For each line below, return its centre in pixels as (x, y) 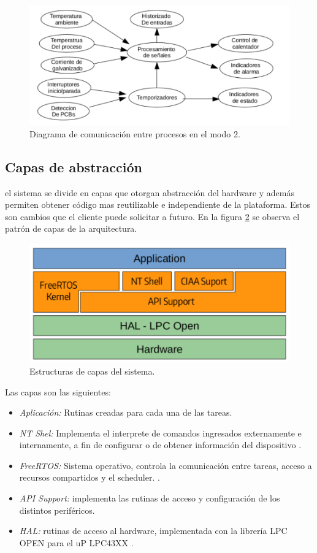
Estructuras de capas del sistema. (92, 371)
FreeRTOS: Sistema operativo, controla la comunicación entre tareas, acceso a (166, 465)
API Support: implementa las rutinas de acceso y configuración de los (150, 498)
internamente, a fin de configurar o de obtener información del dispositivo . (160, 445)
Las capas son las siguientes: (58, 391)
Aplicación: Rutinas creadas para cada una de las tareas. (126, 412)
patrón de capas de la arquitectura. (71, 228)
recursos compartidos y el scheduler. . (90, 477)
